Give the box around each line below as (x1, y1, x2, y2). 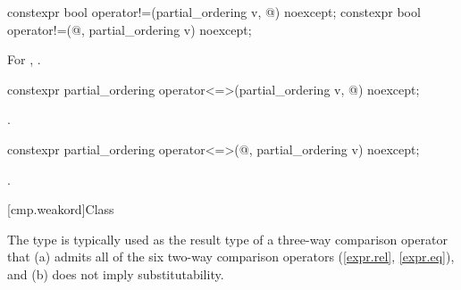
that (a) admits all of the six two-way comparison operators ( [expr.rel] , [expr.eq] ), (7, 247, 455, 266)
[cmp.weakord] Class (7, 200, 114, 219)
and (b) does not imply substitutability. (7, 264, 224, 283)
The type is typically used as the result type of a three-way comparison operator (7, 229, 448, 248)
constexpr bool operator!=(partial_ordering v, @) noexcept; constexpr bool (7, 3, 421, 21)
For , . (7, 50, 41, 69)
